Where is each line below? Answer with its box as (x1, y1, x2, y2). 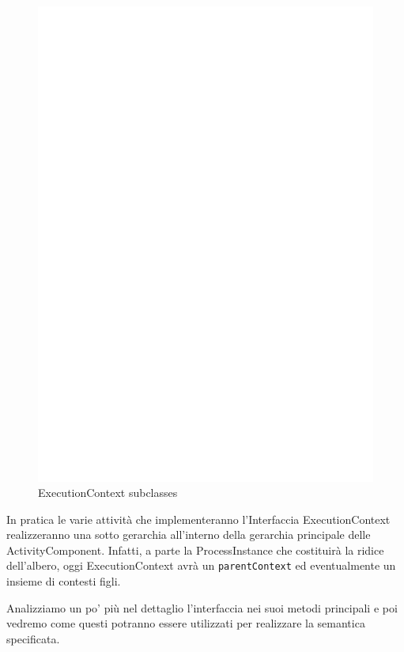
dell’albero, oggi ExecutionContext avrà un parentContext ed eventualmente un (6, 557, 396, 574)
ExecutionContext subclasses (38, 484, 178, 501)
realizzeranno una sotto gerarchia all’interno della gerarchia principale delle (6, 526, 371, 543)
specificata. (6, 630, 60, 646)
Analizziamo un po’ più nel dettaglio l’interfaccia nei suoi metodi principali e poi (6, 599, 398, 616)
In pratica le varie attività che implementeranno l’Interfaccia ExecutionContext (6, 510, 391, 527)
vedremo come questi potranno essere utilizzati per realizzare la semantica (6, 615, 365, 631)
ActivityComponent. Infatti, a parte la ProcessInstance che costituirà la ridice (6, 541, 384, 558)
